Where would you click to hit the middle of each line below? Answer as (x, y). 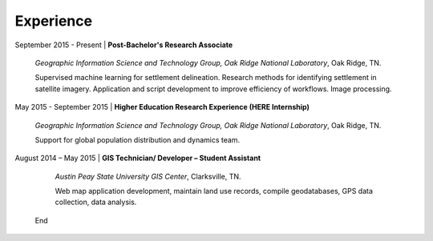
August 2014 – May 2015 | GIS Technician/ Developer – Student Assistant (138, 158)
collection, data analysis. (96, 202)
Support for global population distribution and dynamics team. (138, 139)
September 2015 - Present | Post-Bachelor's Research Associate (124, 45)
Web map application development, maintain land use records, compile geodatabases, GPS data (214, 191)
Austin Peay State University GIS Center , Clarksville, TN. (148, 176)
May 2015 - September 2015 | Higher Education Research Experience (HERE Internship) (162, 107)
